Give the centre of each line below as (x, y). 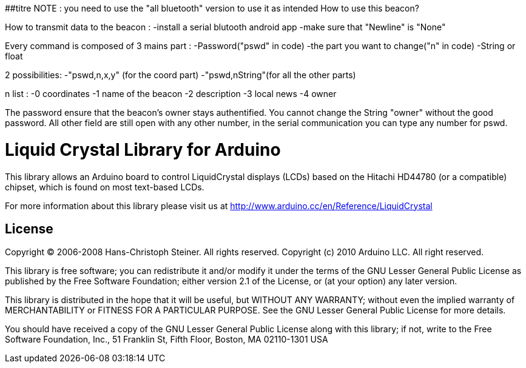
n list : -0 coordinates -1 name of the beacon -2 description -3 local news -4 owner (171, 94)
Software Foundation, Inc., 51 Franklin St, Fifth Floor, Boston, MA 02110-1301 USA (167, 340)
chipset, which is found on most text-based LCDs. (105, 187)
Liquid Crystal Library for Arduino (143, 149)
